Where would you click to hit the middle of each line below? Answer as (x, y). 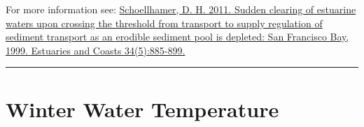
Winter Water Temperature (142, 109)
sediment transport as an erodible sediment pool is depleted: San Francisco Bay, (177, 37)
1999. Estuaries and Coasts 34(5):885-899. (96, 50)
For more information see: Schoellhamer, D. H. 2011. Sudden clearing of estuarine (181, 9)
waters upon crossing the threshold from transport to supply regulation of (164, 23)
